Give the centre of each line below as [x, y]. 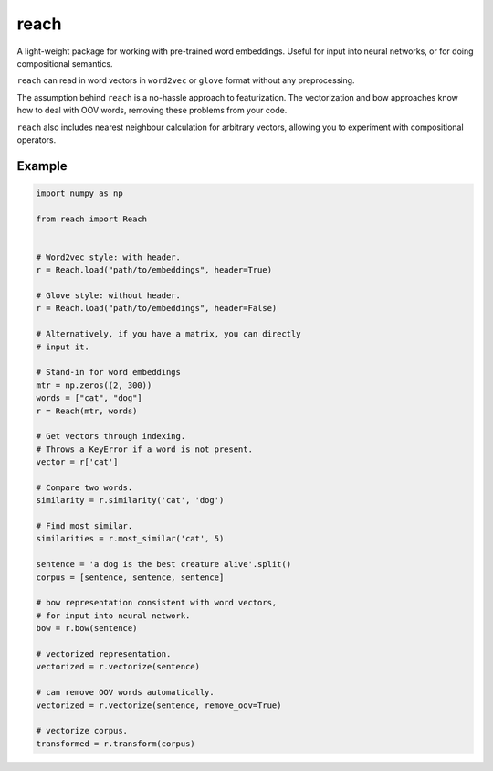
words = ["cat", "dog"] [89, 398]
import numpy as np [79, 193]
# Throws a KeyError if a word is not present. [144, 449]
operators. [37, 139]
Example [42, 166]
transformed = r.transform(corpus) [115, 744]
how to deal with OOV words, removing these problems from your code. [152, 111]
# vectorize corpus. [82, 731]
